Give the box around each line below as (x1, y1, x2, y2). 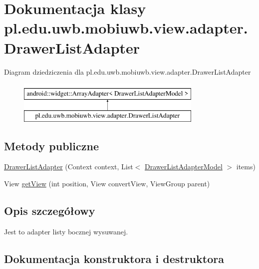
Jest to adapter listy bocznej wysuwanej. (4, 226, 128, 236)
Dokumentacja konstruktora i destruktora (4, 250, 224, 266)
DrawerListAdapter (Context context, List (4, 161, 133, 172)
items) (236, 161, 256, 172)
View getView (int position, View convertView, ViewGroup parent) (4, 178, 210, 189)
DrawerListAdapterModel (145, 161, 223, 172)
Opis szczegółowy (4, 203, 95, 218)
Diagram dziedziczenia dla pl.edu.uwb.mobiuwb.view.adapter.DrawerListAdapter (4, 66, 251, 77)
